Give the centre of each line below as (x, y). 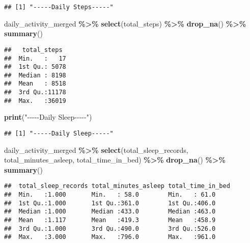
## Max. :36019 (35, 101)
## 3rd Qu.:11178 (35, 92)
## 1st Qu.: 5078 (35, 67)
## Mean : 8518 (35, 84)
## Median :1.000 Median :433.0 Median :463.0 (110, 212)
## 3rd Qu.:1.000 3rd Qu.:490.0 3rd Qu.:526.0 (110, 228)
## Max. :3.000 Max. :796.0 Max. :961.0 (110, 237)
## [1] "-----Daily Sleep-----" (59, 134)
